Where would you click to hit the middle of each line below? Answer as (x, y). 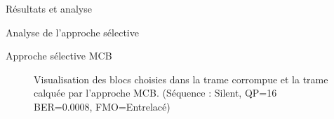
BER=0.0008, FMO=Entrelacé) (102, 106)
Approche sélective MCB (59, 56)
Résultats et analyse (49, 8)
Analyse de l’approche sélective (72, 32)
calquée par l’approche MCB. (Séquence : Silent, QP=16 (155, 93)
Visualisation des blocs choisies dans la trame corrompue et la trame (181, 79)
